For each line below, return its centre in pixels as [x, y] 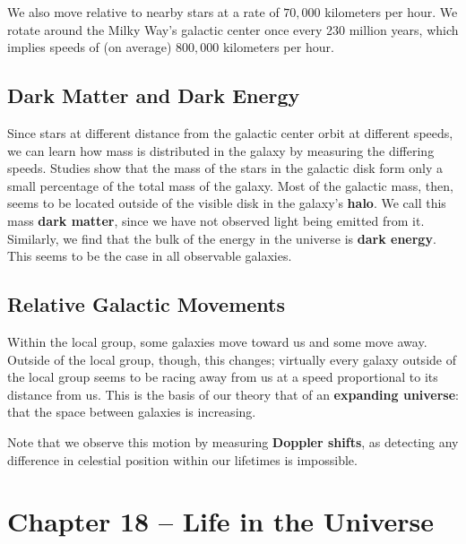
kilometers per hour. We [391, 12]
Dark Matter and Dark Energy [154, 95]
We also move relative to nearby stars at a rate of [143, 12]
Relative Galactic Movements [146, 304]
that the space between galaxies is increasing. [132, 412]
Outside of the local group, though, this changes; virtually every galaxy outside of [232, 359]
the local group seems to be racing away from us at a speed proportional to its [223, 377]
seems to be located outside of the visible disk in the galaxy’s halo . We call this [227, 203]
